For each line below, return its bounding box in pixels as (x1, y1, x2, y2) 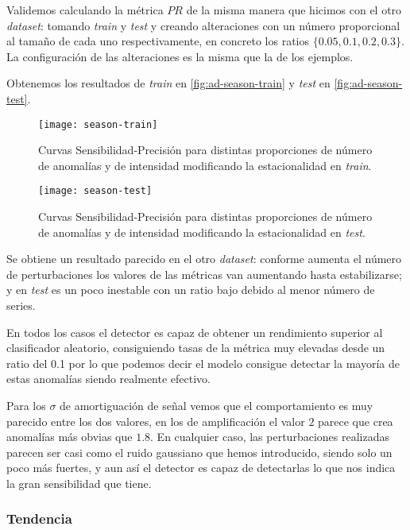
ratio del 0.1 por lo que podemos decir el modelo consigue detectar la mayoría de (6, 354, 400, 371)
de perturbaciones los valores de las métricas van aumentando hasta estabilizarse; (6, 265, 402, 282)
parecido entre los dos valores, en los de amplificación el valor (6, 412, 305, 429)
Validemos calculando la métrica (6, 2, 164, 17)
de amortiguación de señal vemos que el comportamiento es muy (60, 397, 373, 413)
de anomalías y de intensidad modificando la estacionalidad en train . (38, 157, 372, 173)
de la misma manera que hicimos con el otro (186, 2, 402, 17)
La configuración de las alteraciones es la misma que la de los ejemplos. (6, 48, 354, 64)
